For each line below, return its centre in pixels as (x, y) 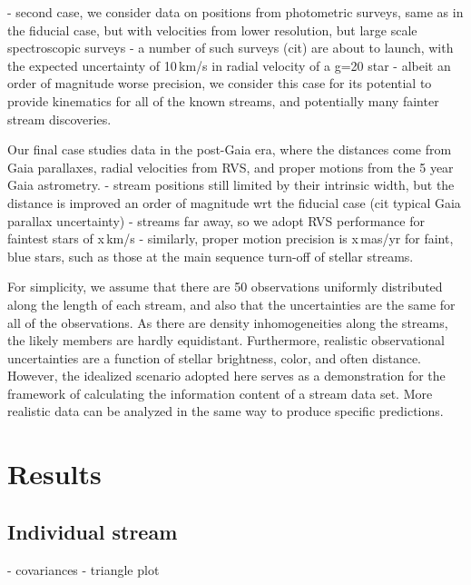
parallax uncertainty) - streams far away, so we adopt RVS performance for (216, 220)
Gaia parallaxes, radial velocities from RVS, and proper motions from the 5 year (231, 167)
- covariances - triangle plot (83, 569)
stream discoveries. (59, 119)
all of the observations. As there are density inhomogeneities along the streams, (228, 322)
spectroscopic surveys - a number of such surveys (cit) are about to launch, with (231, 48)
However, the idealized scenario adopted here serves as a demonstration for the (226, 376)
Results (54, 474)
